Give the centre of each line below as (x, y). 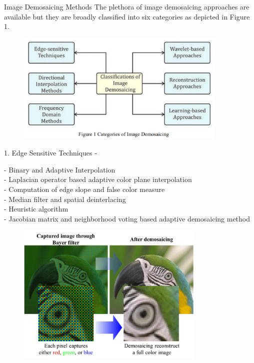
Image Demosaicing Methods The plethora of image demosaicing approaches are (127, 6)
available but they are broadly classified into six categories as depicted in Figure (127, 16)
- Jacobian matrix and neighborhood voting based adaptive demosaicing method (127, 218)
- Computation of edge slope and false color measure (84, 189)
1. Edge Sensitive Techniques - (50, 153)
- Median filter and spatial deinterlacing (65, 199)
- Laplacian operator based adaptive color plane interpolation (98, 179)
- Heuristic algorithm (36, 209)
